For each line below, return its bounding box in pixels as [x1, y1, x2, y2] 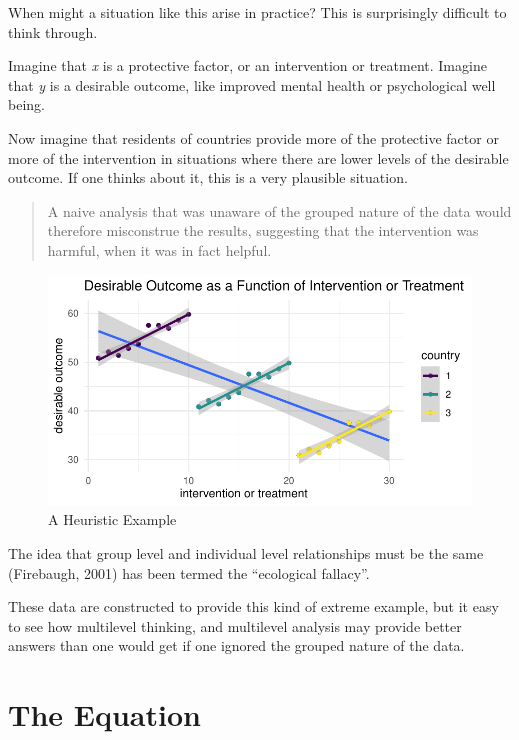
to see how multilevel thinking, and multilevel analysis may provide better [8, 615, 462, 636]
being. [8, 94, 45, 115]
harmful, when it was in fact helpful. [47, 239, 272, 260]
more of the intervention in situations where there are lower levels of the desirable [8, 147, 509, 168]
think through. [8, 21, 98, 42]
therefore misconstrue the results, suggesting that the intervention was [47, 220, 479, 241]
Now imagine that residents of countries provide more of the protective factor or [8, 127, 499, 148]
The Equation [8, 694, 201, 735]
